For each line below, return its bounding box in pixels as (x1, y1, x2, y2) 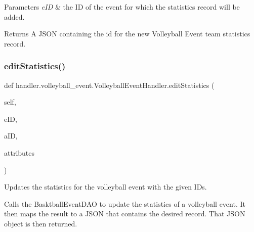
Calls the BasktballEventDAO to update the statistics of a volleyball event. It (4, 198, 245, 209)
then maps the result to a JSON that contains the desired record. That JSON (4, 208, 245, 219)
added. (4, 11, 25, 22)
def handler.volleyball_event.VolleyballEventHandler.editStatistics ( (4, 79, 215, 90)
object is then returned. (4, 218, 77, 228)
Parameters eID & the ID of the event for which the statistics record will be (4, 2, 240, 12)
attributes (4, 147, 35, 158)
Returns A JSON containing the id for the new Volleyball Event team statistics (4, 28, 250, 39)
